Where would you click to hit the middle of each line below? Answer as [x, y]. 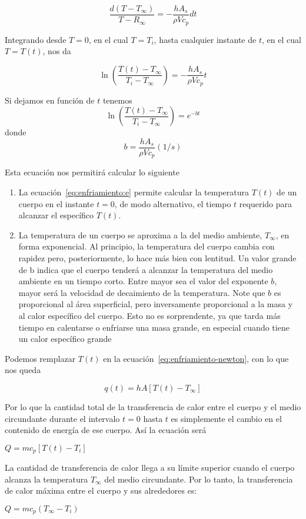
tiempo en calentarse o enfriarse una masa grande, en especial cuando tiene [154, 327]
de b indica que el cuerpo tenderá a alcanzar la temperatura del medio [146, 269]
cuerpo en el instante [56, 203]
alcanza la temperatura [46, 479]
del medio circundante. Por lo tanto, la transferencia [199, 479]
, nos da [57, 51]
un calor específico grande [65, 339]
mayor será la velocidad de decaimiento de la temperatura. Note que [142, 292]
